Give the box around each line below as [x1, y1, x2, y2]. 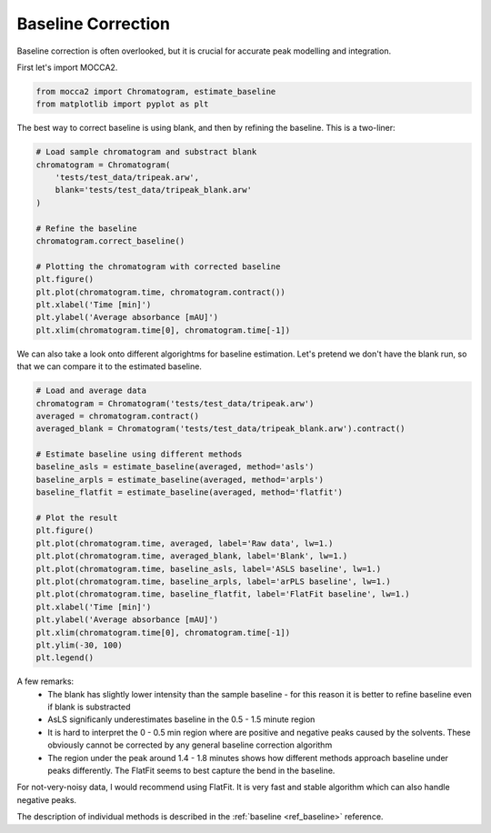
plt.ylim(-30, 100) [35, 639, 123, 650]
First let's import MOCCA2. [16, 62, 118, 73]
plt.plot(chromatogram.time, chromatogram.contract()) [35, 286, 286, 297]
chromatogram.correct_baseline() [35, 236, 185, 246]
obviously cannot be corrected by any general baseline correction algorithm [47, 739, 333, 750]
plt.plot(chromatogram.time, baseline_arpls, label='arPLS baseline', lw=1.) [35, 576, 391, 587]
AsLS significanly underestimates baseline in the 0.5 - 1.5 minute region [47, 714, 316, 725]
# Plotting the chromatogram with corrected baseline [35, 261, 281, 272]
